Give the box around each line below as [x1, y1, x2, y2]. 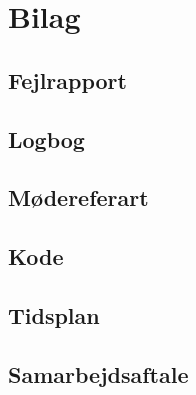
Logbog [8, 123, 85, 154]
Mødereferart [8, 182, 149, 213]
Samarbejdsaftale [8, 358, 189, 389]
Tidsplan [8, 299, 100, 330]
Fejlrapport [8, 64, 127, 95]
